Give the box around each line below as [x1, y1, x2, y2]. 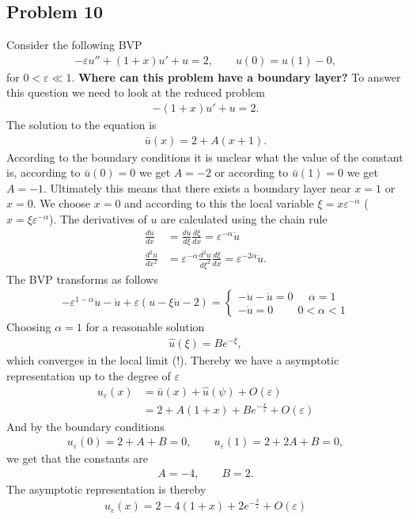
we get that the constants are [6, 450, 149, 467]
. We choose [32, 195, 91, 212]
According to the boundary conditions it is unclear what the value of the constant [6, 148, 403, 165]
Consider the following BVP [6, 36, 142, 53]
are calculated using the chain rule [161, 211, 328, 227]
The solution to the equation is [6, 116, 157, 133]
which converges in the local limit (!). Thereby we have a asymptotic [6, 352, 339, 368]
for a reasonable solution [85, 319, 205, 335]
